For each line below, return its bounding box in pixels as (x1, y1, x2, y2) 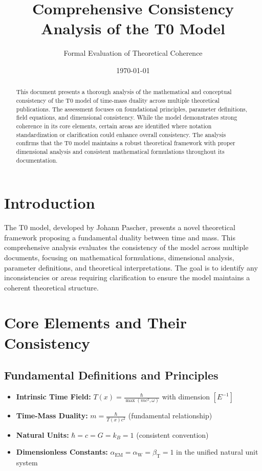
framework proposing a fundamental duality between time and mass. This (4, 232, 235, 242)
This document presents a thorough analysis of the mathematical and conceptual (16, 87, 232, 96)
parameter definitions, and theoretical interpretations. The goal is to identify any (4, 262, 258, 273)
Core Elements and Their (4, 312, 187, 333)
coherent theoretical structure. (4, 282, 99, 293)
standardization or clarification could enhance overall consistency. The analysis (16, 130, 226, 139)
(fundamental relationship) (128, 410, 212, 421)
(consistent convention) (136, 429, 209, 440)
